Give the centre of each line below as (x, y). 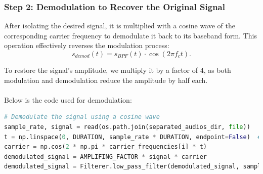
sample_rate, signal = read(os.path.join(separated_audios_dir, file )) (127, 127)
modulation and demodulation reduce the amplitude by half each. (106, 80)
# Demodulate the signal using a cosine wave (82, 117)
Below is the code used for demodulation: (68, 99)
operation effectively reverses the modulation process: (87, 45)
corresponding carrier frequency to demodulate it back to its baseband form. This (130, 35)
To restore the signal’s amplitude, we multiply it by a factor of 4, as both (118, 70)
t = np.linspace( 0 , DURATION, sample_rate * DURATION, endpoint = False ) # (133, 137)
